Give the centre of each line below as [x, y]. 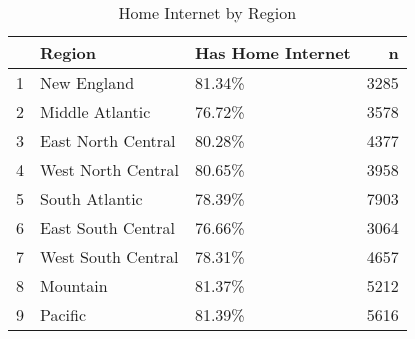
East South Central [108, 227]
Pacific [63, 314]
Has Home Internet [272, 52]
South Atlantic [91, 198]
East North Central [108, 140]
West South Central [109, 256]
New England [87, 82]
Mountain [74, 285]
